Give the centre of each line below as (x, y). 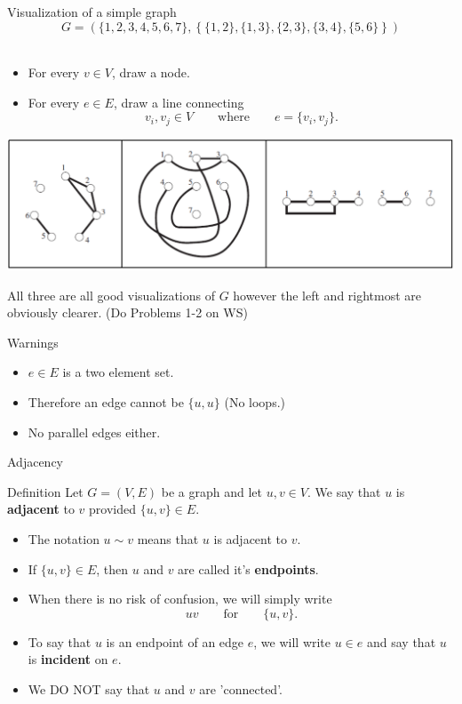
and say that (401, 641)
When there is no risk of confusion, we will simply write (180, 599)
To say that (60, 641)
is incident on (68, 659)
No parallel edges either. (94, 432)
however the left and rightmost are (327, 295)
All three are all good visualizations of (111, 295)
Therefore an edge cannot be (106, 401)
